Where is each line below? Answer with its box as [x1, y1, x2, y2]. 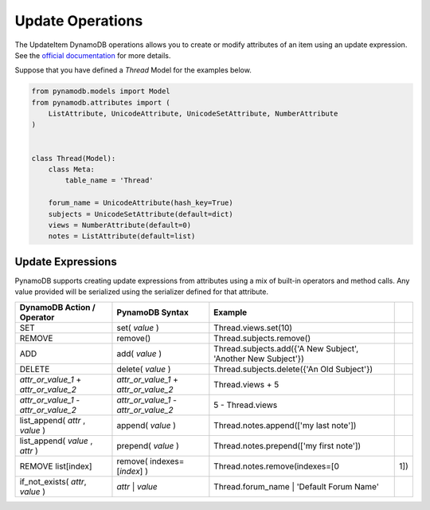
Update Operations [14, 12, 143, 29]
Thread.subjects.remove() [213, 332, 311, 343]
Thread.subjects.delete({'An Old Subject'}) [213, 363, 373, 375]
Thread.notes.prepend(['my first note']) [213, 440, 362, 451]
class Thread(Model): [31, 154, 116, 163]
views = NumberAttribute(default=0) [48, 221, 191, 229]
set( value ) [116, 322, 159, 333]
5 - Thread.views [213, 399, 278, 410]
